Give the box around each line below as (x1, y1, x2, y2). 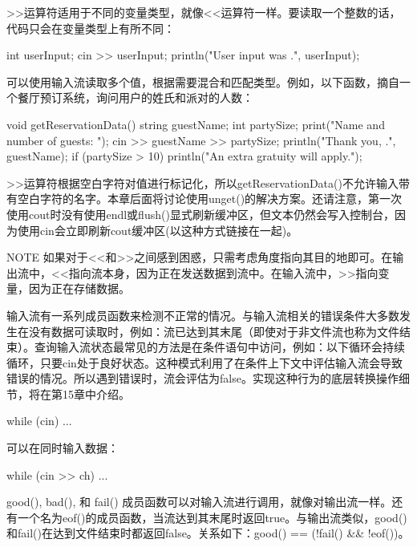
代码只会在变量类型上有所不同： (6, 19, 175, 36)
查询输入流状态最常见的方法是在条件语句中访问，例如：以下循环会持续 (34, 338, 405, 355)
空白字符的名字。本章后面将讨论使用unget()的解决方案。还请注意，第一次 (17, 190, 403, 207)
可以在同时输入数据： (6, 440, 119, 456)
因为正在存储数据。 (28, 280, 130, 297)
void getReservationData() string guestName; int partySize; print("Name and (6, 115, 385, 132)
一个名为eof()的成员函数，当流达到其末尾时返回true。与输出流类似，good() (17, 509, 407, 525)
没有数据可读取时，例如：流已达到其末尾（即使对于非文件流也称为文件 (28, 322, 399, 339)
